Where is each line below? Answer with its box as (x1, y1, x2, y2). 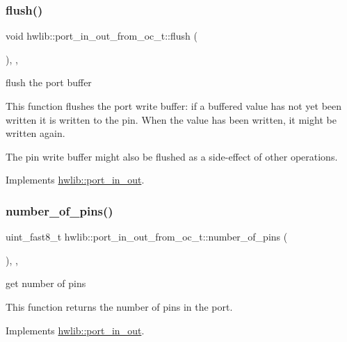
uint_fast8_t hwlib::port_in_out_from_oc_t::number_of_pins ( (6, 229, 288, 244)
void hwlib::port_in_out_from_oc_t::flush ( (6, 28, 197, 43)
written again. (6, 126, 65, 140)
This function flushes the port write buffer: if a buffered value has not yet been (6, 99, 342, 113)
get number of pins (6, 276, 86, 291)
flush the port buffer (6, 75, 92, 90)
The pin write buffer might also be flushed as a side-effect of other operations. (6, 149, 338, 163)
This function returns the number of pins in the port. (6, 299, 233, 313)
